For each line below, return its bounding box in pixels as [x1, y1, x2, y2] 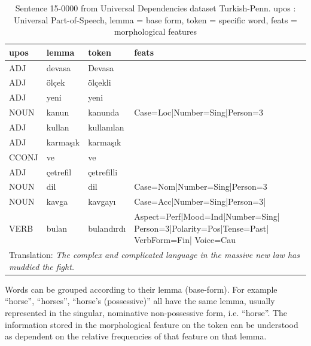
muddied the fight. [9, 260, 75, 272]
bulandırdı [88, 221, 126, 234]
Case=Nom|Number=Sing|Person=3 [134, 180, 267, 193]
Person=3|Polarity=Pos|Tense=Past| [134, 221, 269, 234]
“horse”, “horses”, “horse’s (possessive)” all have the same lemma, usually [5, 295, 275, 307]
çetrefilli [88, 165, 118, 178]
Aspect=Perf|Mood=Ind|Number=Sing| [134, 210, 280, 223]
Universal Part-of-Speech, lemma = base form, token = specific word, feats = [14, 13, 297, 26]
